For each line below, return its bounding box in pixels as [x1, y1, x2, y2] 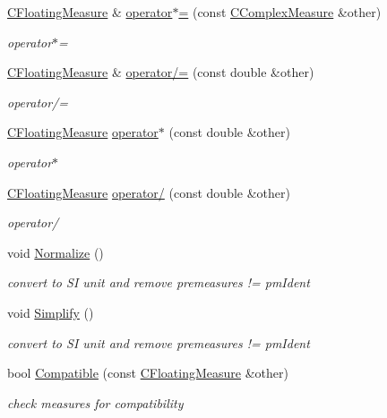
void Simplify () [7, 303, 94, 321]
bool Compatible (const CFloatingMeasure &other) [7, 363, 288, 382]
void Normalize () [7, 243, 104, 261]
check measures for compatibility [7, 393, 184, 412]
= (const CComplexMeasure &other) [178, 3, 382, 21]
